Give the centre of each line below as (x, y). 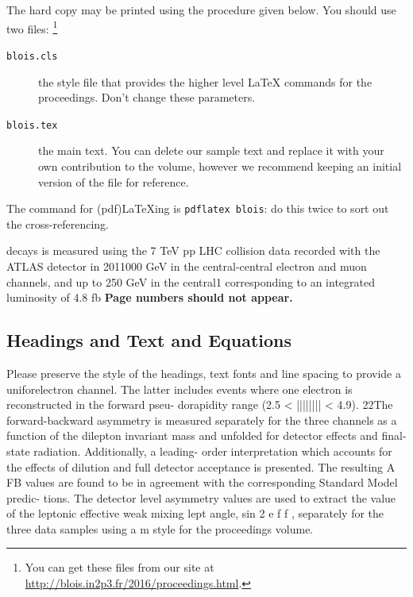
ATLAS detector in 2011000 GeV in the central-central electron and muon (187, 266)
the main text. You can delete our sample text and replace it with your (211, 150)
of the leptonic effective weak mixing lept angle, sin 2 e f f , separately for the (195, 513)
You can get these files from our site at (120, 567)
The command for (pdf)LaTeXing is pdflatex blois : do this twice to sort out (198, 208)
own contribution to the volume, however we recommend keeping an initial (220, 166)
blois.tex (32, 125)
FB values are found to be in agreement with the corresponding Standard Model (202, 482)
